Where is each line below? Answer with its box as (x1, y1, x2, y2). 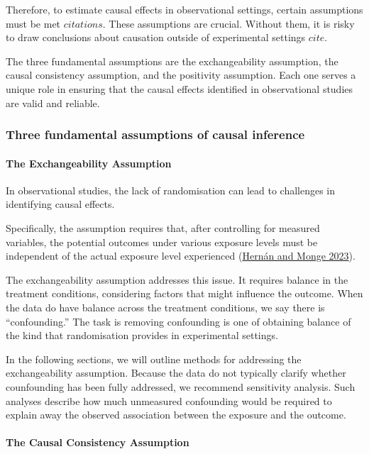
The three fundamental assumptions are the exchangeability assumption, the (6, 53, 338, 68)
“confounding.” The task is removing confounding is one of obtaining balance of (6, 314, 351, 328)
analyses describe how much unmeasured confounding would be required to (6, 393, 332, 408)
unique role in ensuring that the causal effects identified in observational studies (6, 81, 353, 96)
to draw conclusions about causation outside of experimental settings (6, 30, 306, 45)
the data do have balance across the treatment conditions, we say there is (6, 299, 325, 314)
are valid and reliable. (6, 95, 100, 110)
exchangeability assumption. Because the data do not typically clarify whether (6, 365, 346, 380)
